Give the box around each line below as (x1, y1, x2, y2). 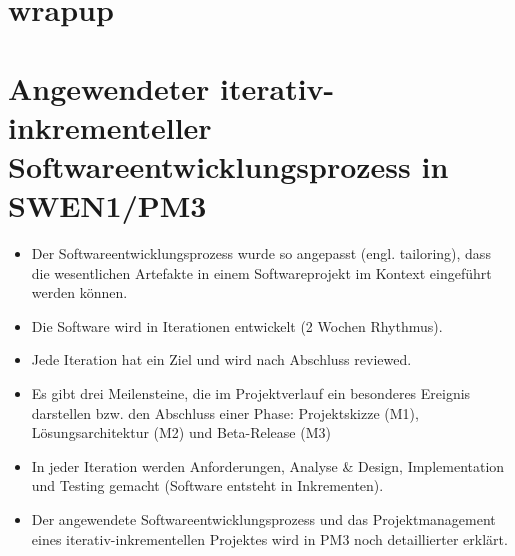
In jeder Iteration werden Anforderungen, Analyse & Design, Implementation (31, 455, 505, 476)
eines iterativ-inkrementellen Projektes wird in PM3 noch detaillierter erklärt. (31, 528, 508, 549)
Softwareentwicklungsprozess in (8, 145, 449, 186)
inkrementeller (8, 106, 212, 147)
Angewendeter (8, 67, 210, 108)
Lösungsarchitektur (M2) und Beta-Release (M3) (31, 422, 331, 443)
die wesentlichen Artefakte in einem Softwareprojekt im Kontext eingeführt (31, 262, 492, 283)
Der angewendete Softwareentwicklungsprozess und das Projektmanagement (31, 509, 496, 529)
